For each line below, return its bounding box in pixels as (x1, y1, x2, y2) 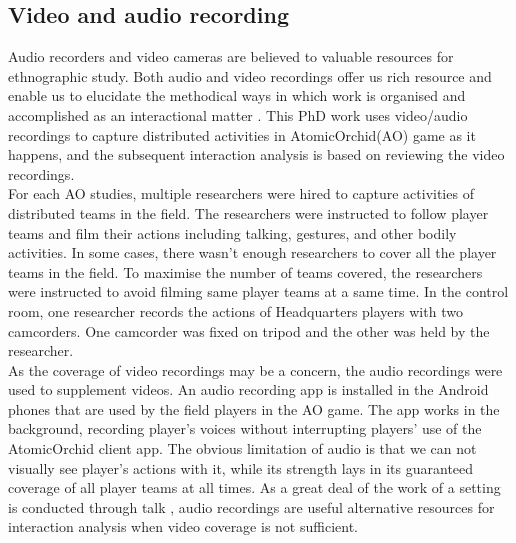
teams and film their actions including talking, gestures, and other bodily (8, 222, 457, 243)
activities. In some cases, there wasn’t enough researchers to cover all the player (8, 242, 497, 263)
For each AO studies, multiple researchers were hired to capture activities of (8, 183, 474, 204)
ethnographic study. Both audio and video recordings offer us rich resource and (8, 65, 492, 86)
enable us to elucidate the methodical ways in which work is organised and (8, 85, 466, 106)
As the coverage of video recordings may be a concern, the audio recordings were (8, 359, 503, 380)
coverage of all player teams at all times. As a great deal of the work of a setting (8, 477, 501, 498)
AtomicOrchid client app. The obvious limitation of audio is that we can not (8, 438, 477, 459)
